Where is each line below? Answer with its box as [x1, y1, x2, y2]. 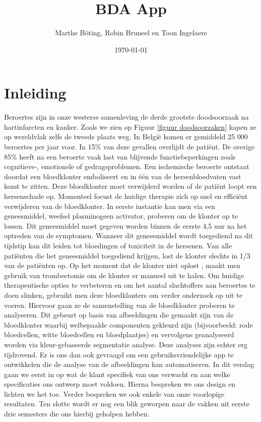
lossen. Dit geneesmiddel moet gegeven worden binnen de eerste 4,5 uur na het [4, 220, 247, 231]
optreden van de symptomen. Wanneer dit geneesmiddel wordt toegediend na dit [4, 230, 253, 241]
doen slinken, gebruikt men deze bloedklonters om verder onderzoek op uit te [4, 289, 242, 300]
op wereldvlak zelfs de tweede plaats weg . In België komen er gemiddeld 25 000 [4, 131, 248, 142]
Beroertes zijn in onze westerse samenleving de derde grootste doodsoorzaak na [4, 112, 249, 122]
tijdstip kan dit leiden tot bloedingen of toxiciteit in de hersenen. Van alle [4, 240, 232, 250]
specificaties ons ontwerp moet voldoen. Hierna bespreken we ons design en [4, 379, 236, 389]
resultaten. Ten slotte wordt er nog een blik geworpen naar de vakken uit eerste [4, 398, 249, 409]
